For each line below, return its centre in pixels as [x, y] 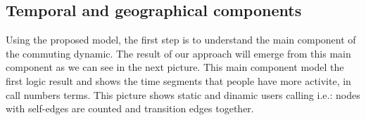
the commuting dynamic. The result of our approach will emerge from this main [178, 53]
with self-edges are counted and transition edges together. [130, 108]
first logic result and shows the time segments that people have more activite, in [178, 80]
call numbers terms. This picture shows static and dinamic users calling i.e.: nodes [183, 94]
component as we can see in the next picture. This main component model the [175, 67]
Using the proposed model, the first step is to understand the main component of [181, 40]
